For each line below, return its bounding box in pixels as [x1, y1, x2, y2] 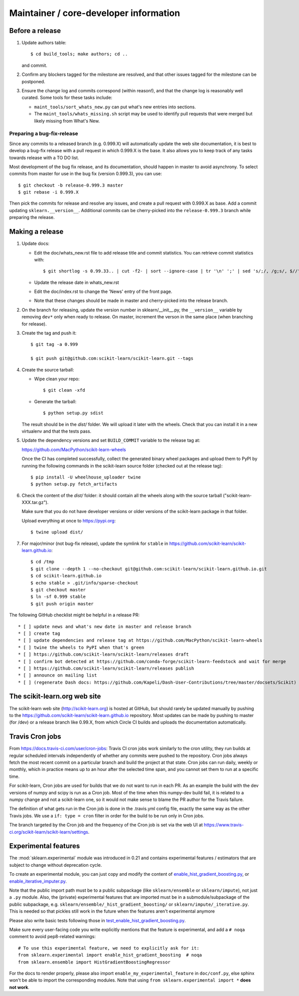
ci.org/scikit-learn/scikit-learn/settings [9, 829, 88, 835]
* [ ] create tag [18, 630, 60, 636]
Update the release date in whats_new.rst [34, 279, 119, 285]
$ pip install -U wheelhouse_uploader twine [30, 474, 142, 480]
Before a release [9, 26, 61, 35]
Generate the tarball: [34, 398, 77, 404]
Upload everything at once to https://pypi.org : [21, 517, 116, 523]
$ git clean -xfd [43, 387, 85, 393]
